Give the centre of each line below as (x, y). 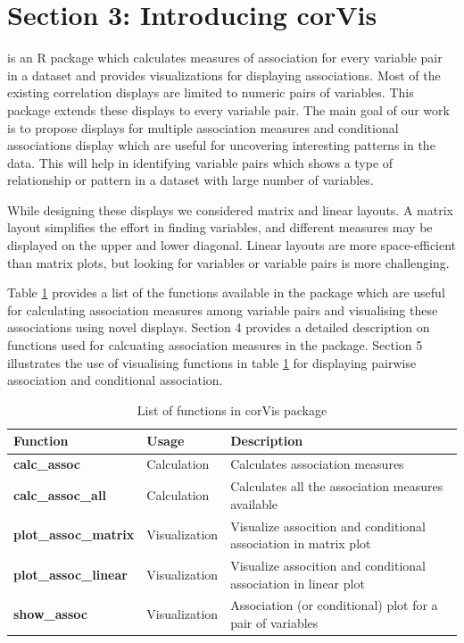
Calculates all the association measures (337, 486)
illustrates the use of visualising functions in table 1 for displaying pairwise (212, 362)
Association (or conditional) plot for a (334, 605)
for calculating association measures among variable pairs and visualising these (223, 309)
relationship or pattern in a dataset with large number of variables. (191, 180)
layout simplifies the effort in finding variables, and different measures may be (220, 227)
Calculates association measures (317, 464)
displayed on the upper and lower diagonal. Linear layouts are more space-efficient (232, 245)
